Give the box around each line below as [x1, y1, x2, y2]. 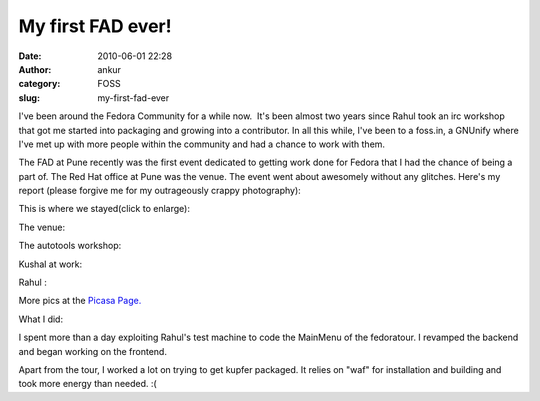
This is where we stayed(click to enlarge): [18, 203, 190, 215]
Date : [18, 50, 42, 62]
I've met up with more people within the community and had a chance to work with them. [18, 138, 385, 150]
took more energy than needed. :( [18, 378, 157, 390]
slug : [18, 91, 40, 104]
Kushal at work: [18, 258, 83, 270]
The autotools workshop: [18, 240, 122, 252]
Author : [18, 63, 52, 75]
